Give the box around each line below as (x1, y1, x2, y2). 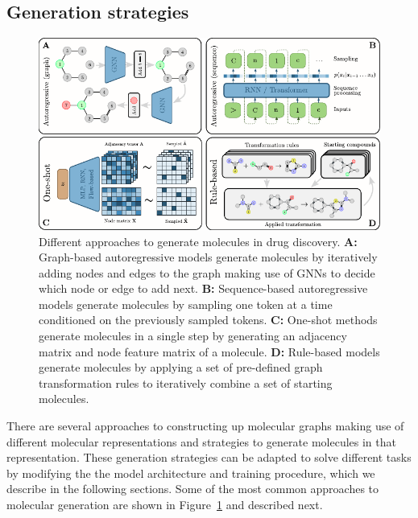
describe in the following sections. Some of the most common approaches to (6, 480, 379, 497)
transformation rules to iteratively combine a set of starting (39, 374, 333, 391)
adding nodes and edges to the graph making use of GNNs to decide (39, 264, 375, 281)
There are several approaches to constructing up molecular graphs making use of (6, 417, 404, 434)
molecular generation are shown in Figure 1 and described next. (6, 496, 323, 512)
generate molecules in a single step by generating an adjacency (39, 327, 347, 344)
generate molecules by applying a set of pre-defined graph (39, 359, 323, 376)
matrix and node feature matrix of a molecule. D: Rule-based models (39, 343, 380, 360)
